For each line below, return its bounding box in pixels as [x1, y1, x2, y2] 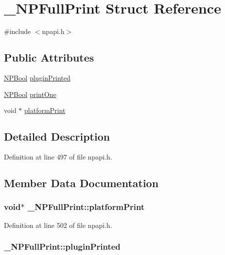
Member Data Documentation [4, 175, 159, 190]
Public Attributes [4, 50, 94, 65]
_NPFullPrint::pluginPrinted [4, 240, 121, 253]
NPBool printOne [4, 89, 56, 99]
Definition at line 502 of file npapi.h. [4, 220, 112, 230]
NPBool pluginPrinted [4, 72, 70, 82]
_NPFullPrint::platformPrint [27, 201, 145, 213]
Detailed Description [4, 129, 110, 144]
